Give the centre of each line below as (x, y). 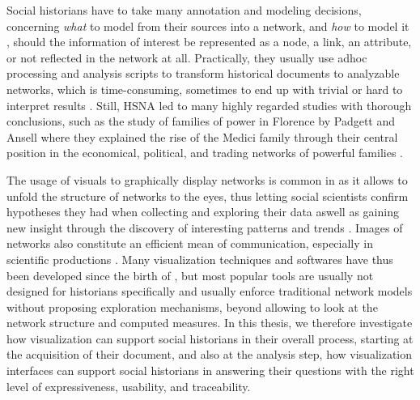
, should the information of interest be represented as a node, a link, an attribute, (209, 42)
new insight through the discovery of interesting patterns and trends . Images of (205, 227)
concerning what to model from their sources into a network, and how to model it (208, 26)
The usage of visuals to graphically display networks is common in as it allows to (207, 179)
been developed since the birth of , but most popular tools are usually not (190, 275)
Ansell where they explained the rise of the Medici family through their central (202, 136)
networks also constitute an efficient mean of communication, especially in (190, 243)
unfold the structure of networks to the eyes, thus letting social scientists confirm (208, 196)
